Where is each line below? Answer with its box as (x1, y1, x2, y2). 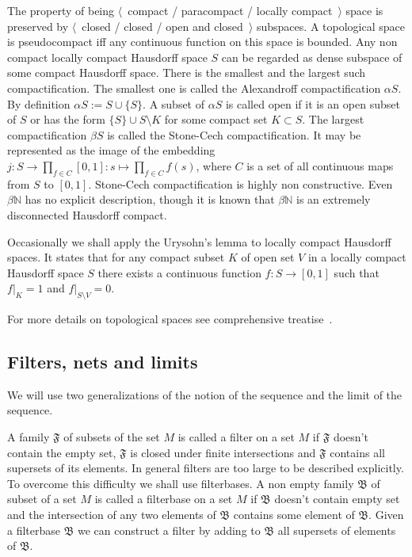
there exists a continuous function (97, 264, 261, 280)
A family (7, 429, 50, 445)
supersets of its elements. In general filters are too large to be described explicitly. (7, 460, 404, 476)
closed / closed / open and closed (82, 17, 243, 34)
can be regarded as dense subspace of (221, 48, 402, 65)
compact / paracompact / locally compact (128, 2, 333, 18)
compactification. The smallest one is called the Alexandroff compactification (7, 79, 381, 96)
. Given (368, 506, 404, 523)
